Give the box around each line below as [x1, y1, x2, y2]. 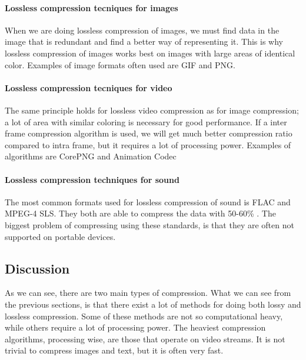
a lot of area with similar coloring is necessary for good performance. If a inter [5, 115, 287, 128]
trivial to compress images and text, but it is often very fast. [5, 344, 224, 356]
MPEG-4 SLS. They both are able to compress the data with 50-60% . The [5, 207, 276, 219]
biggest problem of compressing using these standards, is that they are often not [5, 218, 294, 231]
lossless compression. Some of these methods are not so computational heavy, [5, 309, 283, 322]
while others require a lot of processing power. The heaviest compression [5, 321, 266, 334]
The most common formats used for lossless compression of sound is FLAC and [5, 195, 291, 208]
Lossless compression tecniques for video [5, 81, 172, 94]
